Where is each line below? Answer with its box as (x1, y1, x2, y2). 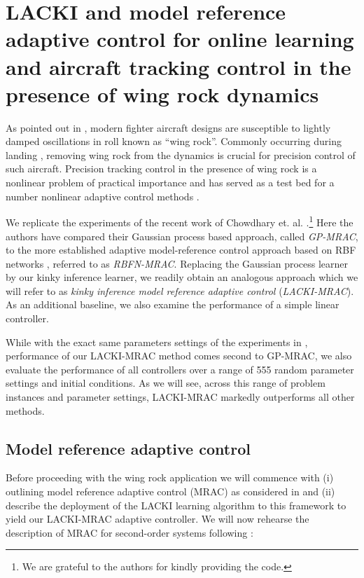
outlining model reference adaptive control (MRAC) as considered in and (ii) (6, 484, 335, 499)
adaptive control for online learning (6, 25, 354, 53)
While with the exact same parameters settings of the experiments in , (6, 334, 308, 349)
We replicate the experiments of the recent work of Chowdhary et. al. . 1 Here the (6, 213, 353, 229)
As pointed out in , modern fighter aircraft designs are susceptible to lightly (6, 120, 331, 135)
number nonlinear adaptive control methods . (6, 188, 199, 203)
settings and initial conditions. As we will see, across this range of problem (6, 376, 325, 390)
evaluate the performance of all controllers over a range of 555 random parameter (6, 362, 354, 376)
